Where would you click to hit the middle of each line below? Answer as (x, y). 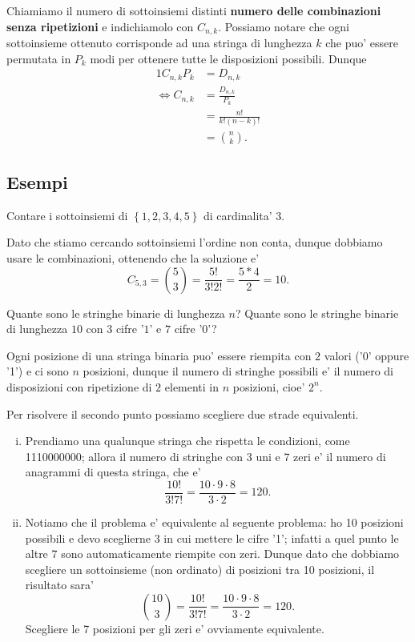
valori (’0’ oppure (367, 355)
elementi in (192, 386)
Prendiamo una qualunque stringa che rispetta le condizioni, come (187, 441)
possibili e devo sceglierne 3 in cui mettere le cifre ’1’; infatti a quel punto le (212, 538)
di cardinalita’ (238, 215)
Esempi (37, 181)
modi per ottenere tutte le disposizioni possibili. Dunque (228, 58)
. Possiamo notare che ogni (284, 26)
